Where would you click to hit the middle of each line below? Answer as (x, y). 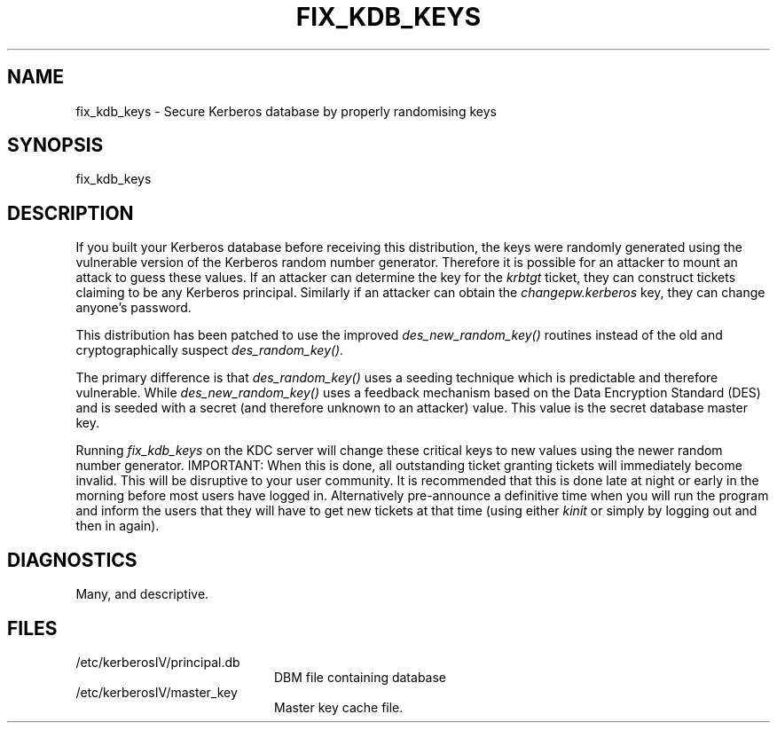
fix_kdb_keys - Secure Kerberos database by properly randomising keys (286, 111)
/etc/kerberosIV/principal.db (158, 662)
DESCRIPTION (71, 213)
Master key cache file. (339, 707)
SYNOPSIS (55, 145)
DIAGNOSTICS (72, 560)
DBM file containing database (360, 677)
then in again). (118, 526)
